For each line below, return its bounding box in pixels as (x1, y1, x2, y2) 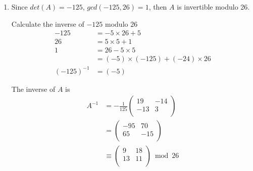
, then (148, 2, 167, 12)
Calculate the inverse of (11, 18, 84, 29)
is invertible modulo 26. (177, 2, 250, 12)
